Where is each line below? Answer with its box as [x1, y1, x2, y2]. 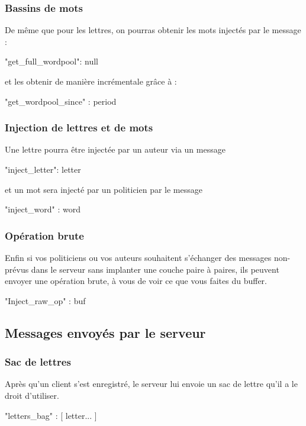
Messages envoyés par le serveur [5, 323, 206, 341]
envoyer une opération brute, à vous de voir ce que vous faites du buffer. [5, 275, 267, 287]
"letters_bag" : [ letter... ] [5, 409, 97, 421]
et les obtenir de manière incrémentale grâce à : [5, 75, 177, 87]
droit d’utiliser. [5, 389, 59, 401]
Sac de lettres [5, 354, 71, 369]
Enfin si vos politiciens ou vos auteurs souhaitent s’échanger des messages [5, 251, 272, 263]
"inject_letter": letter [5, 163, 81, 175]
